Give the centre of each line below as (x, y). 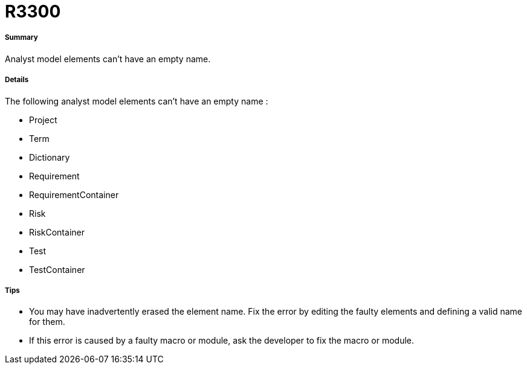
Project (43, 120)
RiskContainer (57, 232)
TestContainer (57, 269)
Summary (21, 38)
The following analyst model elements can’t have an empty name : (137, 101)
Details (17, 80)
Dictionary (50, 157)
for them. (47, 322)
